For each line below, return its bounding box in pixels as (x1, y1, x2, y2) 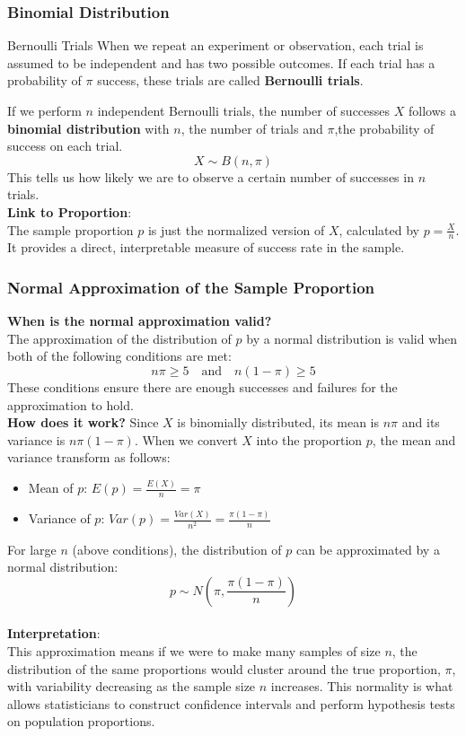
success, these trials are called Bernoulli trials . (97, 71, 364, 90)
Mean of (28, 478, 74, 497)
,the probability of (334, 118, 435, 137)
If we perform (7, 101, 82, 119)
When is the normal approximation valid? (7, 311, 272, 330)
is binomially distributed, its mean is (177, 413, 380, 432)
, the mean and (372, 430, 456, 449)
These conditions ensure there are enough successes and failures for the (7, 377, 398, 396)
